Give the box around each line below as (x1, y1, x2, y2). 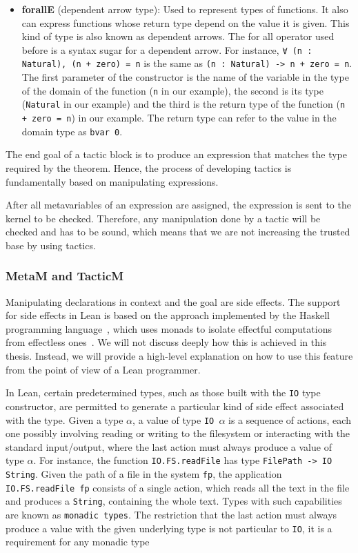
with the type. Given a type (6, 412, 123, 427)
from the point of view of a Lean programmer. (6, 362, 201, 376)
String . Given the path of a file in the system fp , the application (6, 467, 282, 481)
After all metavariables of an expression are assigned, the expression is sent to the (6, 197, 351, 212)
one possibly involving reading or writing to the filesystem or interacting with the (6, 426, 350, 440)
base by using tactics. (6, 237, 96, 252)
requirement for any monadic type (6, 534, 150, 549)
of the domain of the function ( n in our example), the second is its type (21, 83, 324, 97)
